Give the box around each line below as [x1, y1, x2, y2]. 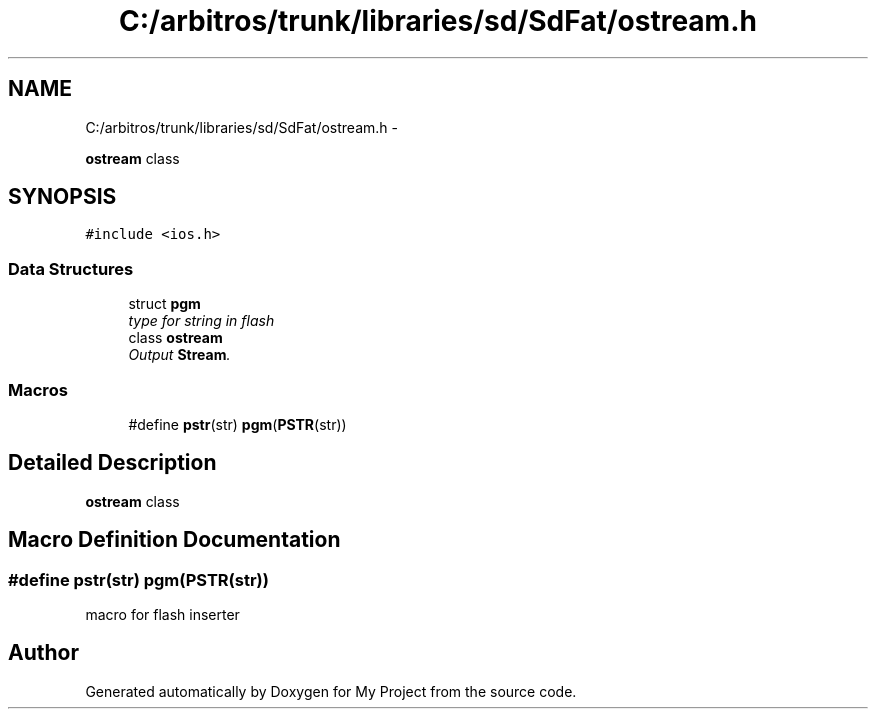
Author [8, 640, 79, 666]
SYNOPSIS [8, 184, 117, 210]
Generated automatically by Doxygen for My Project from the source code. [85, 682, 577, 700]
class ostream [128, 329, 223, 347]
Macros [8, 379, 68, 400]
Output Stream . [128, 346, 231, 364]
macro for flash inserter [85, 606, 240, 623]
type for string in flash [128, 312, 275, 330]
